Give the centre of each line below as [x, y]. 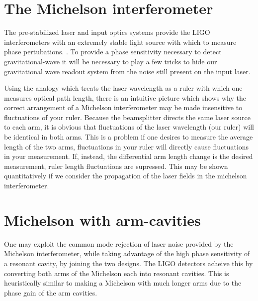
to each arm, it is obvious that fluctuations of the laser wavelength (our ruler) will [129, 127]
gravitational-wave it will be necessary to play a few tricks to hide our [111, 61]
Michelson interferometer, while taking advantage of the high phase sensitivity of [127, 253]
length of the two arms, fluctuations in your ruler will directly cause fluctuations [127, 146]
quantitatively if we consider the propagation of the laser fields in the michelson [126, 176]
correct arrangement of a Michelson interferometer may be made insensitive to [123, 107]
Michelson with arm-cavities [102, 220]
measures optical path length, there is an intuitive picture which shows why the [125, 97]
